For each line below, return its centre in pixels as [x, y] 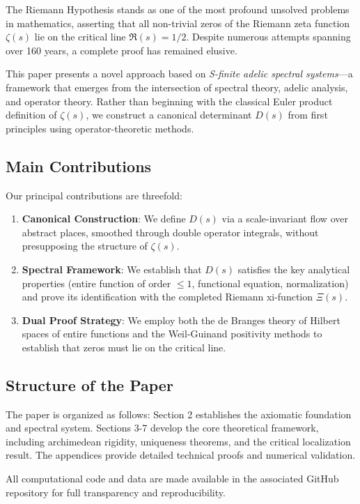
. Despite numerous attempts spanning [268, 37]
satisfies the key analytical [294, 269]
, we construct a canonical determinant [169, 115]
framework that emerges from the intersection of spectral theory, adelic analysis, [177, 87]
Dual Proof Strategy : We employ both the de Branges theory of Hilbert [181, 320]
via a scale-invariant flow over [285, 219]
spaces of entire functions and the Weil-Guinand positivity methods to [172, 334]
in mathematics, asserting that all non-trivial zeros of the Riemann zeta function [178, 23]
